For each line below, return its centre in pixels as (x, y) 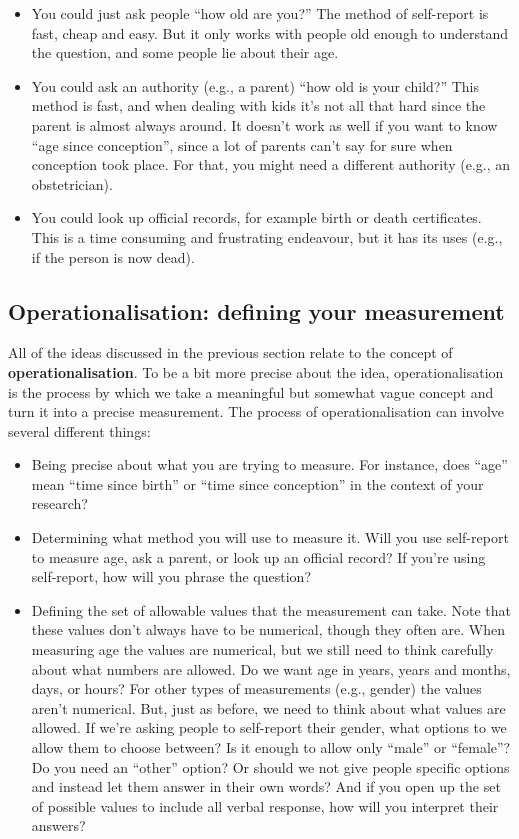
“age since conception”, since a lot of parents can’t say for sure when (242, 144)
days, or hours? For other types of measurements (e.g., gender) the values (256, 688)
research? (59, 503)
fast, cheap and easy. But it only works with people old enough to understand (270, 32)
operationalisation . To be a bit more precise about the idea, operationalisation (256, 371)
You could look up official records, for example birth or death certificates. (256, 217)
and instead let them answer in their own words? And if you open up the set (266, 786)
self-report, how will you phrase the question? (171, 576)
